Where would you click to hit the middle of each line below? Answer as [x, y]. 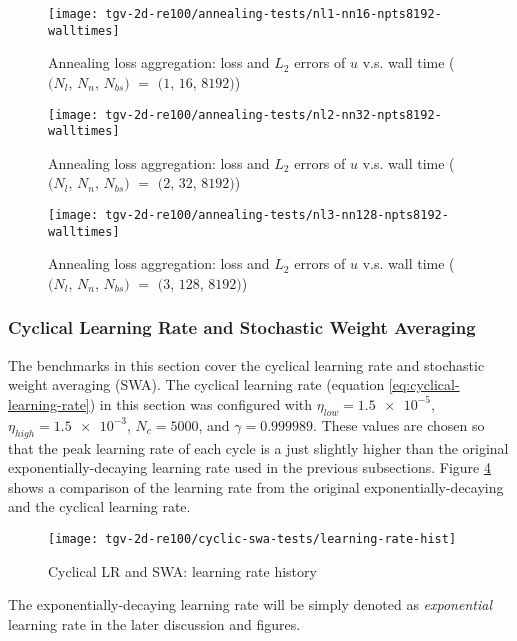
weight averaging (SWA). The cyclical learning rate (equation [196, 384]
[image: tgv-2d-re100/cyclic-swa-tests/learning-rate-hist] [252, 538]
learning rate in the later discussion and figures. [154, 623]
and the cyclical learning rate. [99, 506]
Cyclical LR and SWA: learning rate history [182, 570]
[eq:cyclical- [424, 384]
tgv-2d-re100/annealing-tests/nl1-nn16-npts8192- [273, 14]
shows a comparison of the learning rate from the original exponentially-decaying [256, 486]
